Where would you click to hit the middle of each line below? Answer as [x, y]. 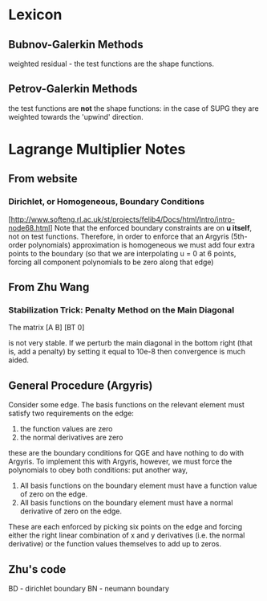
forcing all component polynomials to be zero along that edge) [111, 262]
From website [43, 179]
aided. [19, 360]
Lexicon [35, 15]
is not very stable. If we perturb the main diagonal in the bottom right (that [130, 343]
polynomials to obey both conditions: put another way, [98, 470]
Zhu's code [37, 569]
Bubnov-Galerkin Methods [76, 45]
